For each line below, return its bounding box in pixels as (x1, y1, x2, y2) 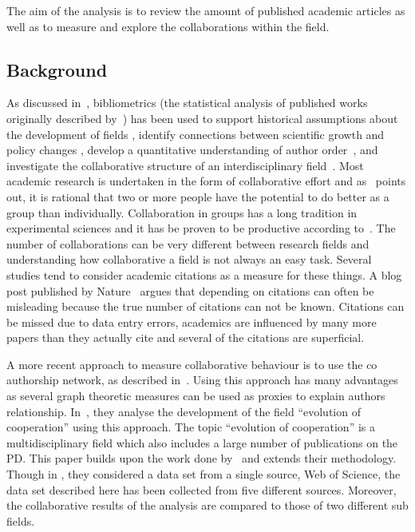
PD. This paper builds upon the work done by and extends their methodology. (6, 450, 397, 466)
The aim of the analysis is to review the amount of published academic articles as (6, 2, 405, 18)
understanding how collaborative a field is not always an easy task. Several (6, 251, 372, 268)
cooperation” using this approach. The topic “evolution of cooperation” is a (6, 419, 375, 435)
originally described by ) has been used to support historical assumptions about (6, 109, 398, 126)
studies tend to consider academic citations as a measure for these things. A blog (6, 266, 402, 283)
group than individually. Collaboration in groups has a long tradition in (6, 204, 358, 220)
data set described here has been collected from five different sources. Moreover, (6, 481, 397, 498)
